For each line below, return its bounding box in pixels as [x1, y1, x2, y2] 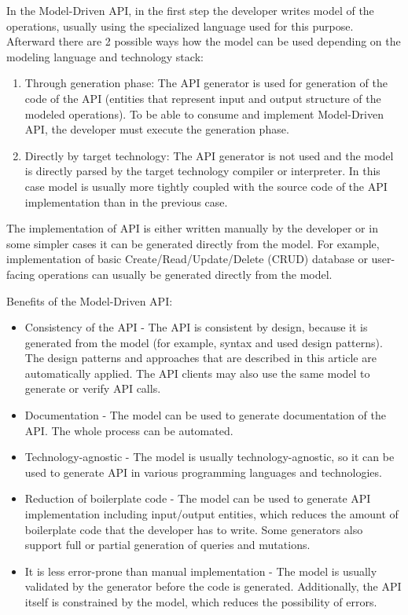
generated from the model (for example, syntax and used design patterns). [24, 334, 383, 350]
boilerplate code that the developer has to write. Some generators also [24, 521, 363, 537]
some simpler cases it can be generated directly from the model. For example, [6, 235, 380, 251]
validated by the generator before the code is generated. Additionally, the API [24, 578, 402, 595]
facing [6, 265, 35, 282]
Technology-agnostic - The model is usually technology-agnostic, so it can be [24, 448, 395, 465]
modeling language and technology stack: [6, 48, 204, 64]
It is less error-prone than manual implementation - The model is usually [24, 562, 377, 579]
